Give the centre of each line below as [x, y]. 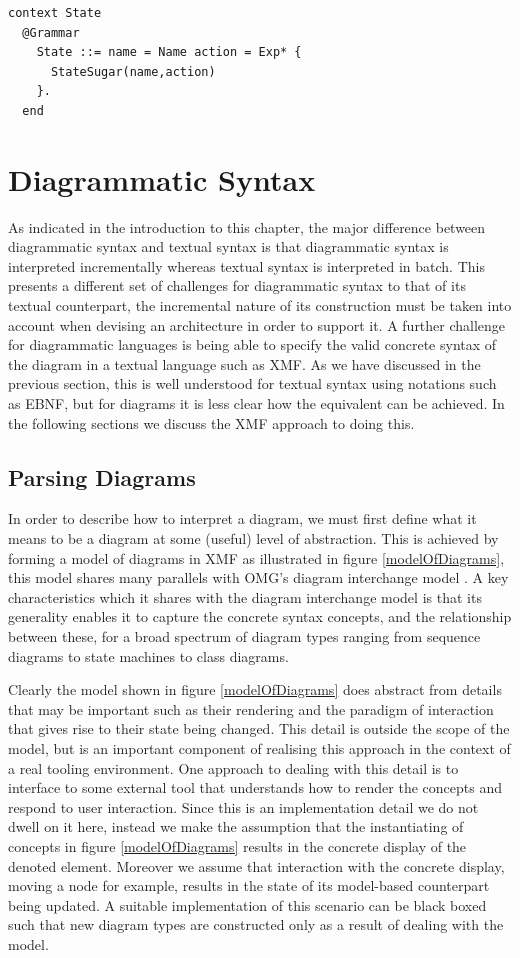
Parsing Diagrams [102, 476]
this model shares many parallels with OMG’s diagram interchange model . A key [258, 577]
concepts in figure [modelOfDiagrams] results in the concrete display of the [237, 845]
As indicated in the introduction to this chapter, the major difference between [247, 226]
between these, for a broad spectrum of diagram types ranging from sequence [244, 635]
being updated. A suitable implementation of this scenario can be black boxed [247, 904]
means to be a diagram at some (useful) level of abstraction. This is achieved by [253, 538]
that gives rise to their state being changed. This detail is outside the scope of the [259, 728]
